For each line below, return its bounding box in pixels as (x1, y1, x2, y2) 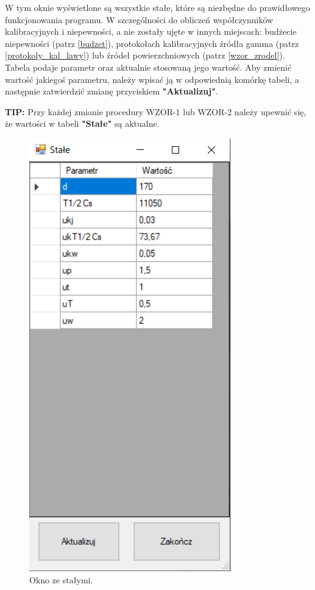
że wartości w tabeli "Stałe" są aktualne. (5, 117, 160, 130)
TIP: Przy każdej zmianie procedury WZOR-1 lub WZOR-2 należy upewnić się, (5, 105, 306, 118)
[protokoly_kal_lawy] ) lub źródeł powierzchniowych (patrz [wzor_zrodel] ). (5, 49, 285, 62)
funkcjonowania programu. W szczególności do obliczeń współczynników (5, 13, 274, 26)
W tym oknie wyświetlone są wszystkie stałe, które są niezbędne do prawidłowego (5, 1, 310, 13)
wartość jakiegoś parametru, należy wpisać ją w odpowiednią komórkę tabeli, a (5, 73, 299, 85)
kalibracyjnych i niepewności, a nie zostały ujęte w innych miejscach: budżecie (5, 25, 297, 38)
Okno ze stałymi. (29, 573, 93, 586)
